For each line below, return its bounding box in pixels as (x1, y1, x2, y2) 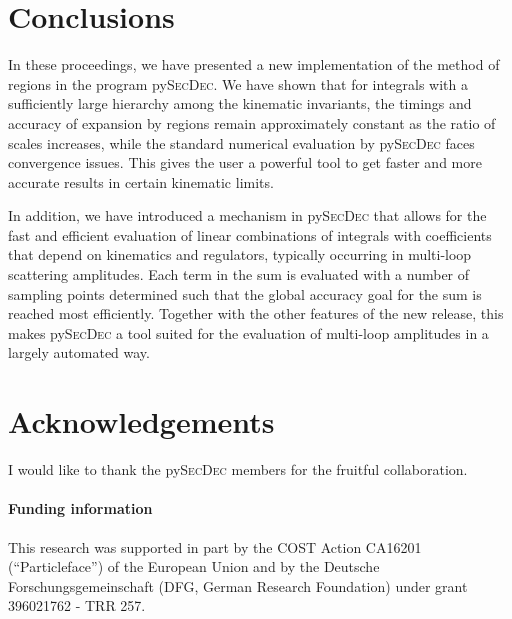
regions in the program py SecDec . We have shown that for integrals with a (8, 73, 468, 94)
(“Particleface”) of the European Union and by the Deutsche (8, 556, 380, 577)
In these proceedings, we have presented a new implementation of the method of (8, 54, 500, 75)
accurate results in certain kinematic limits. (8, 171, 274, 192)
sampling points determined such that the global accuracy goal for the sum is (8, 283, 482, 304)
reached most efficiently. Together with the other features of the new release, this (8, 303, 504, 324)
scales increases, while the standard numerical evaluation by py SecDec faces (8, 132, 475, 153)
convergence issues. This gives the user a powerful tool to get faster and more (8, 152, 482, 173)
